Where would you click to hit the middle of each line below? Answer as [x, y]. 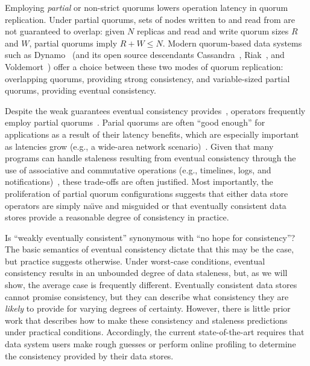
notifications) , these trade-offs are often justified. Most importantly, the [139, 181]
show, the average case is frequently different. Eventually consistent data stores [151, 285]
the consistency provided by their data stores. [89, 355]
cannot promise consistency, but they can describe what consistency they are [147, 296]
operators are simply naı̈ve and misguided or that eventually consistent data [146, 205]
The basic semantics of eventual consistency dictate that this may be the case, [150, 249]
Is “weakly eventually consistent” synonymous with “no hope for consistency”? [150, 237]
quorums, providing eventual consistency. [81, 90]
